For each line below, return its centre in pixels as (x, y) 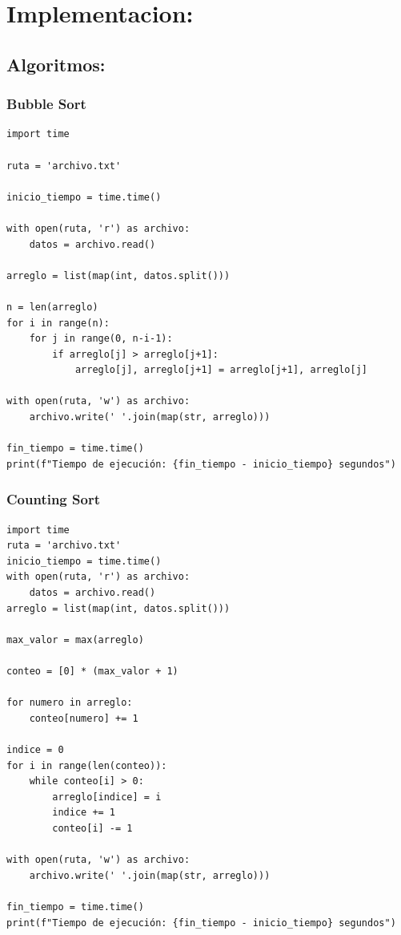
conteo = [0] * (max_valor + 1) (92, 671)
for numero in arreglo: (70, 703)
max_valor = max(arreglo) (75, 640)
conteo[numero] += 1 (84, 718)
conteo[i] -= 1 (92, 828)
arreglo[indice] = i (107, 797)
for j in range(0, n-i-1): (101, 339)
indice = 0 (35, 749)
